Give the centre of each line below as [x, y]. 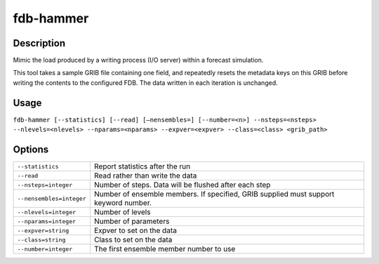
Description [39, 43]
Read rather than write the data [145, 176]
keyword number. [123, 203]
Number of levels [122, 212]
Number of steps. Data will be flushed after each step [182, 185]
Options [31, 149]
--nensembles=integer [52, 198]
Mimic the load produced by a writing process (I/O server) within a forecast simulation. [138, 60]
